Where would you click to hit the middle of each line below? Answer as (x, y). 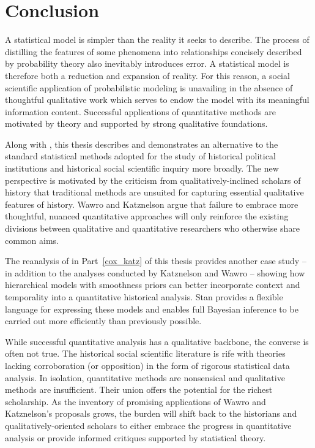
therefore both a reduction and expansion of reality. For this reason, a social (147, 75)
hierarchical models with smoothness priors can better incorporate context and (153, 285)
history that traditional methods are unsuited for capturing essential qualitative (154, 192)
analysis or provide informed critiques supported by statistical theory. (135, 437)
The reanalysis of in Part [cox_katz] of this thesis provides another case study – (156, 261)
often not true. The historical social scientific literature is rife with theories (145, 353)
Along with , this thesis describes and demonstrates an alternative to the (142, 144)
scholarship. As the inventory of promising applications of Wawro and (135, 401)
